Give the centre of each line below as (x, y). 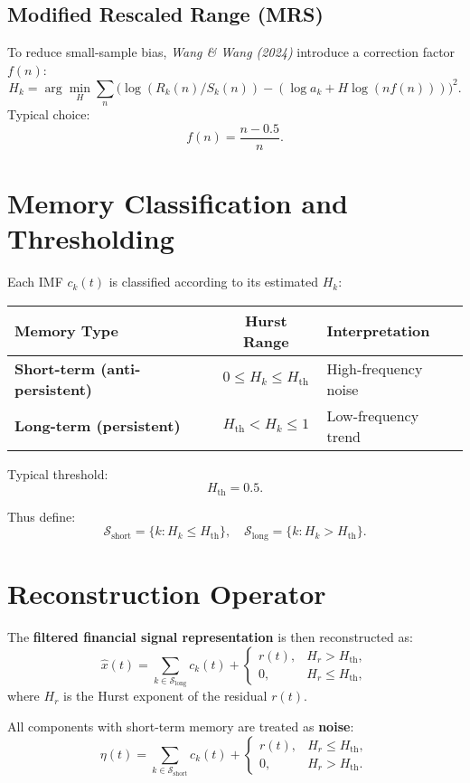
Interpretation (378, 331)
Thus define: (42, 516)
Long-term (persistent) (98, 426)
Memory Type (67, 331)
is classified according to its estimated (214, 282)
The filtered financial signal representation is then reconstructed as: (210, 637)
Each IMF (35, 282)
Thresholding (91, 238)
